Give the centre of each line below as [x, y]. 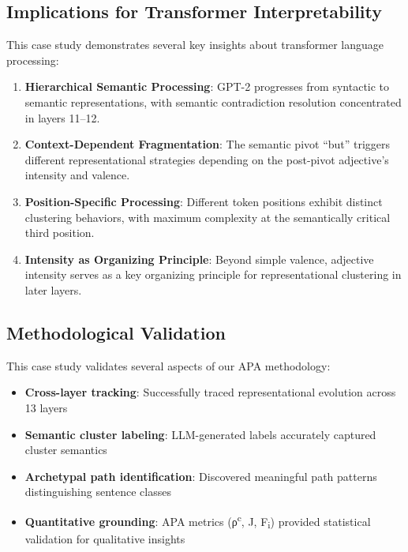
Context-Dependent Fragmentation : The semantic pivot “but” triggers [208, 144]
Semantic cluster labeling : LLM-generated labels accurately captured [200, 434]
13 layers [46, 407]
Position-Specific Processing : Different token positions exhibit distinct [204, 201]
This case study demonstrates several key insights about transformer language [195, 45]
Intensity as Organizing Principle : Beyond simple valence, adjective [199, 259]
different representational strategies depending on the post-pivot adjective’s [207, 159]
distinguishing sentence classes [98, 492]
